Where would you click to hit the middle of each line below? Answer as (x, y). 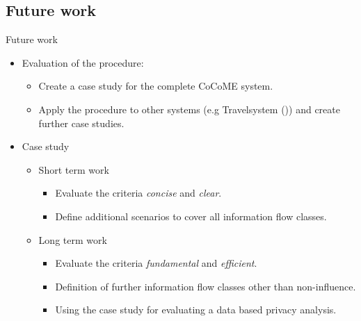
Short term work (74, 169)
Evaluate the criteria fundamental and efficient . (156, 263)
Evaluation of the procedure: (83, 62)
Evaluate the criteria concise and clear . (138, 193)
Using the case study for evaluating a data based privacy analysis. (196, 310)
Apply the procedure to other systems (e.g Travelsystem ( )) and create (189, 109)
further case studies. (81, 123)
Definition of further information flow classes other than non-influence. (206, 286)
